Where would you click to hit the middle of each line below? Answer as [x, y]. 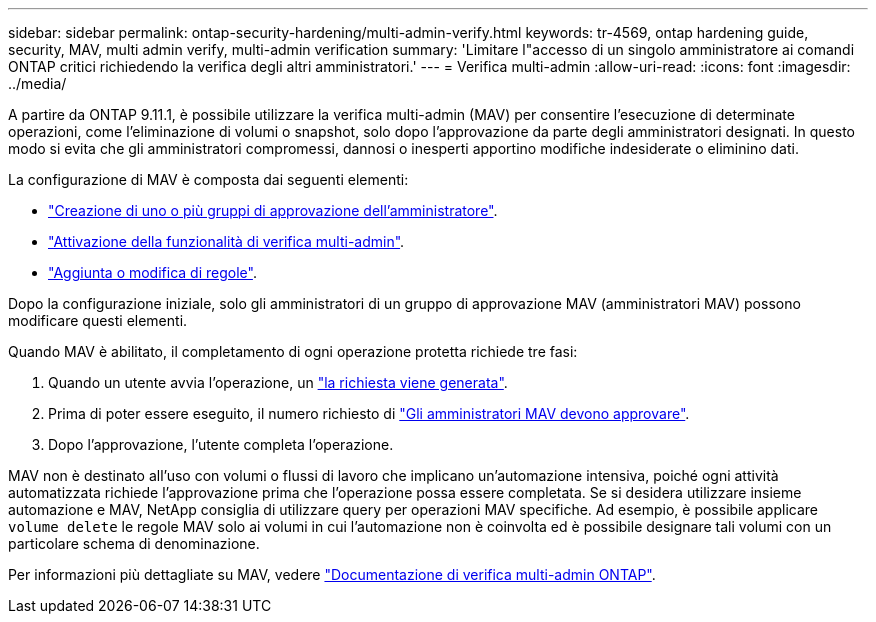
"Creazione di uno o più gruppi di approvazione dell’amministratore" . [273, 210]
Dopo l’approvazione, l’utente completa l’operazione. [221, 444]
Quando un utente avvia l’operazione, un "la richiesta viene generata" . [278, 382]
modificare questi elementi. [98, 320]
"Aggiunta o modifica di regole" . [152, 272]
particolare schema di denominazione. [134, 543]
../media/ [37, 83]
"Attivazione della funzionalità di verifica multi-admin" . [226, 241]
